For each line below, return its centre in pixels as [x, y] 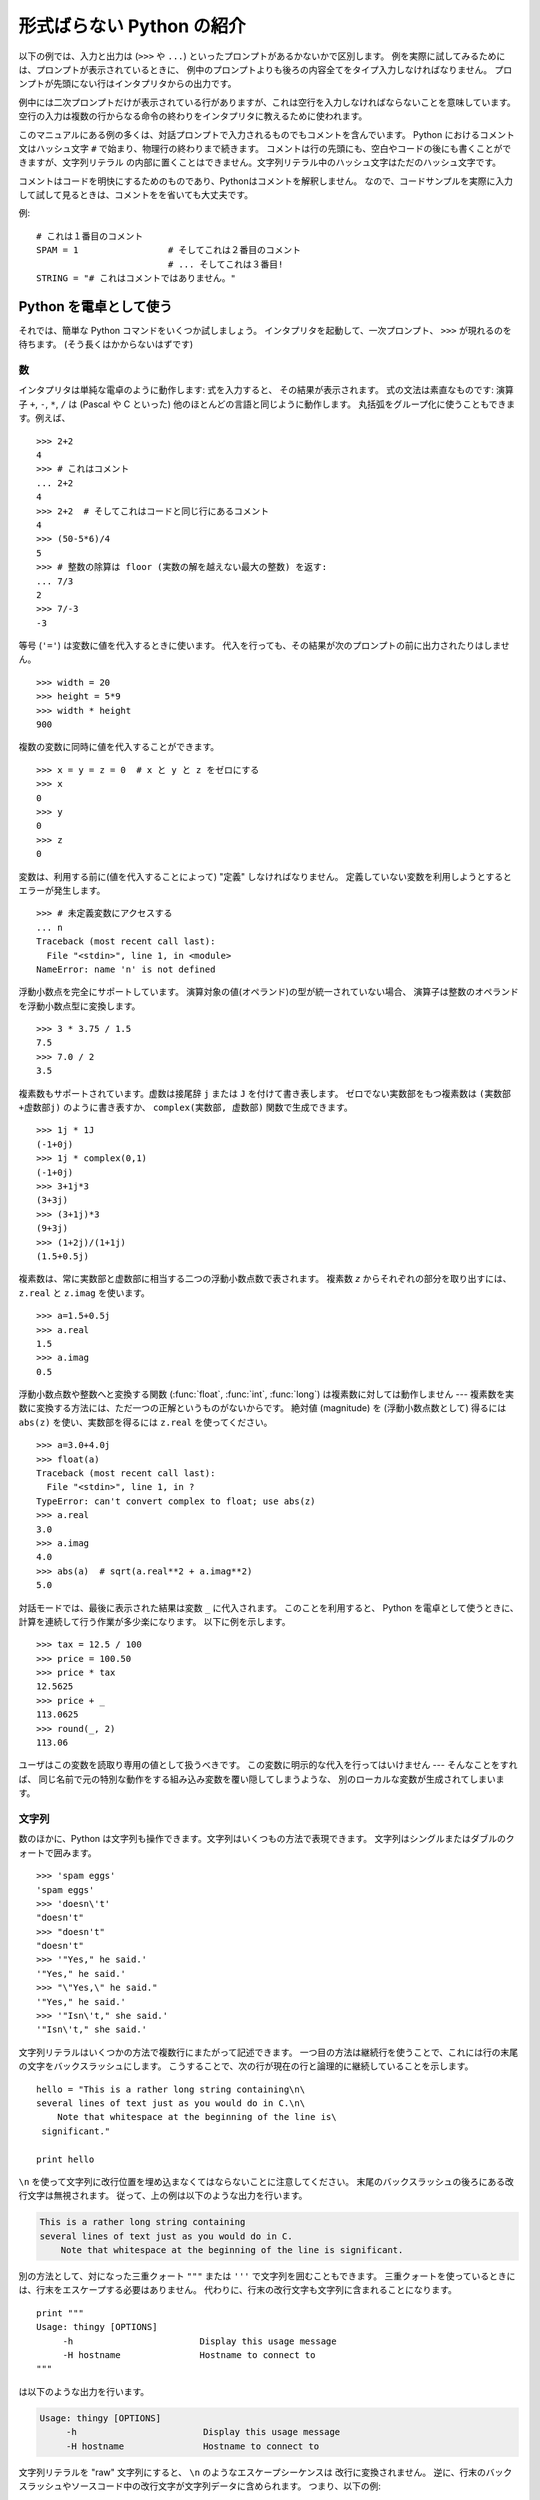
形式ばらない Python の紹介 [132, 26]
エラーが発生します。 [62, 890]
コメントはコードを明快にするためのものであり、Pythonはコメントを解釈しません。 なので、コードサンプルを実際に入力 [266, 181]
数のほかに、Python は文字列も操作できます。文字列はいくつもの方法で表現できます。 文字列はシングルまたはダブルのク [266, 1839]
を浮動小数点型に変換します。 [79, 1006]
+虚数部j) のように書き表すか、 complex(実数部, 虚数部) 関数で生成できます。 [186, 1107]
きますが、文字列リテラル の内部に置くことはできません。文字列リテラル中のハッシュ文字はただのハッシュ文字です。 [260, 162]
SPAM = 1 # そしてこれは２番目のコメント [169, 250]
